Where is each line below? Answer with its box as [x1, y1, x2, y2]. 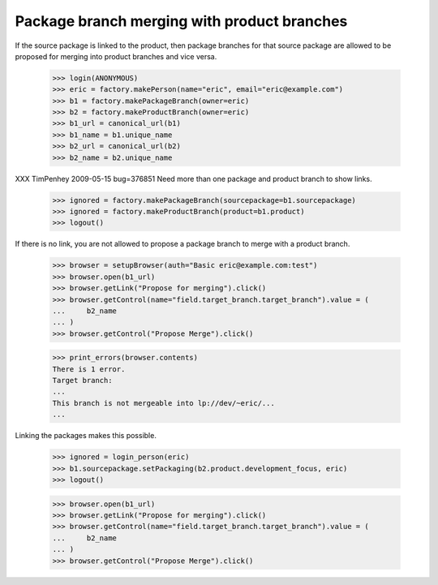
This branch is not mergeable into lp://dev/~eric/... [52, 398, 275, 407]
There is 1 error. [52, 364, 126, 373]
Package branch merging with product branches [15, 12, 348, 30]
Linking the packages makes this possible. [15, 431, 157, 441]
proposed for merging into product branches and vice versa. [15, 51, 217, 61]
